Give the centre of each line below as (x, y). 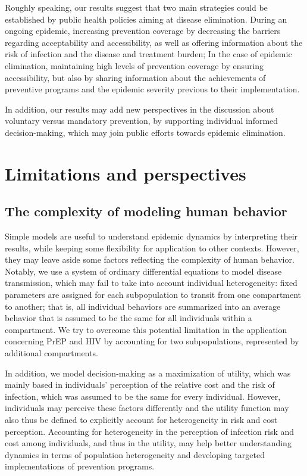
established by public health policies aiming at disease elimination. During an (146, 19)
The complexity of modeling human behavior (146, 211)
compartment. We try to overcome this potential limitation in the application (146, 329)
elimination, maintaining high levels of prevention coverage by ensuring (134, 65)
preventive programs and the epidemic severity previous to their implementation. (152, 89)
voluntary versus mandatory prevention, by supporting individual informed (142, 121)
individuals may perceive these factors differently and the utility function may (147, 408)
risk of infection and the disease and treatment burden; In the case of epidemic (148, 54)
